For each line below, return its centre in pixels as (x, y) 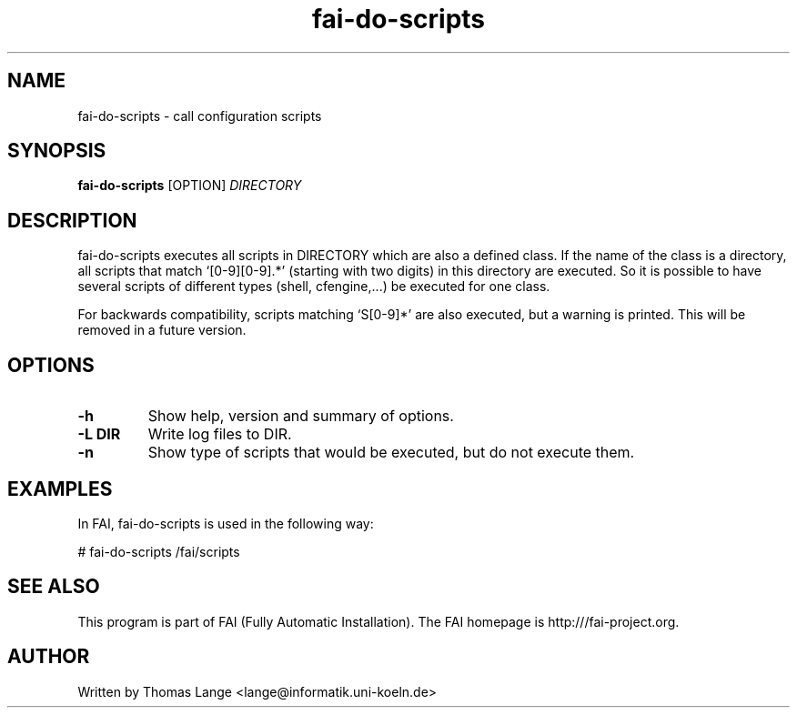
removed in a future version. (162, 330)
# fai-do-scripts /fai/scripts (159, 551)
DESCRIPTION (72, 220)
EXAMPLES (60, 488)
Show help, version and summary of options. (301, 416)
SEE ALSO (54, 587)
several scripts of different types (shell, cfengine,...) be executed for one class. (314, 287)
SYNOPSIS (57, 151)
